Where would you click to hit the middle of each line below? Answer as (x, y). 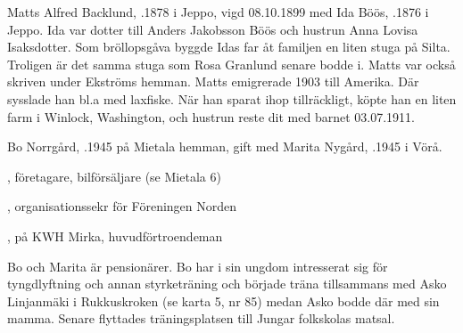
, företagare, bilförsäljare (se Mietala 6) (114, 176)
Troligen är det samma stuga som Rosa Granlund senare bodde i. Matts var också (231, 64)
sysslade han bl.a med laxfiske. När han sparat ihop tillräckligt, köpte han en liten (232, 98)
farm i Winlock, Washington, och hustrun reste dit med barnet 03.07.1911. (211, 116)
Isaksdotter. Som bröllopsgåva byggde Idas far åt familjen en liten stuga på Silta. (229, 47)
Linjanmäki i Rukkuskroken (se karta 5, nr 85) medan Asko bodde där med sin (223, 301)
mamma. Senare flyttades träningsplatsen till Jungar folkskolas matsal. (201, 318)
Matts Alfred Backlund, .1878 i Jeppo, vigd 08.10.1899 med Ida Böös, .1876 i (218, 12)
